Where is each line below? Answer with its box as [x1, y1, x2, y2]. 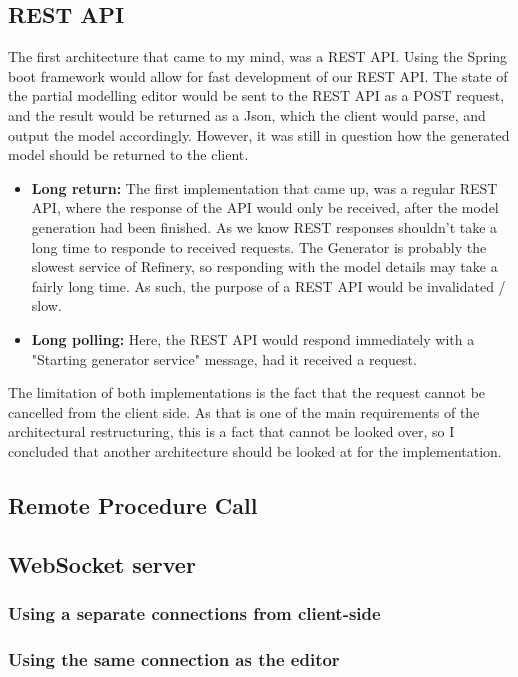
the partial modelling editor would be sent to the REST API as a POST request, [8, 85, 505, 106]
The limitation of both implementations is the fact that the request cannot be [8, 382, 486, 403]
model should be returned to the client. [8, 144, 249, 165]
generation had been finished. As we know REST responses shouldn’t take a [31, 216, 498, 237]
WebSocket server [8, 548, 196, 579]
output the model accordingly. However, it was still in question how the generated [8, 124, 510, 145]
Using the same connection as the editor [8, 646, 340, 671]
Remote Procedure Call [8, 489, 258, 520]
